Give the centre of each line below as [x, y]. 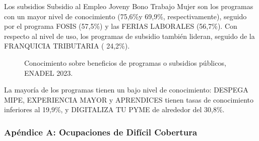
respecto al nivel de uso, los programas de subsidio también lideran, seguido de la [129, 36]
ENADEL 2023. [49, 73]
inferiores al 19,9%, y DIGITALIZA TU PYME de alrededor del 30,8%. [114, 109]
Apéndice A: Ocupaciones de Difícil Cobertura [101, 132]
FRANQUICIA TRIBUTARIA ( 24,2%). [67, 46]
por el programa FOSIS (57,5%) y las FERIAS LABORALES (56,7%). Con [121, 26]
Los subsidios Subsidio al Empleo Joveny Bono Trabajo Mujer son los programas [129, 6]
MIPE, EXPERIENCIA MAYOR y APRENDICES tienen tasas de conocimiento [129, 99]
